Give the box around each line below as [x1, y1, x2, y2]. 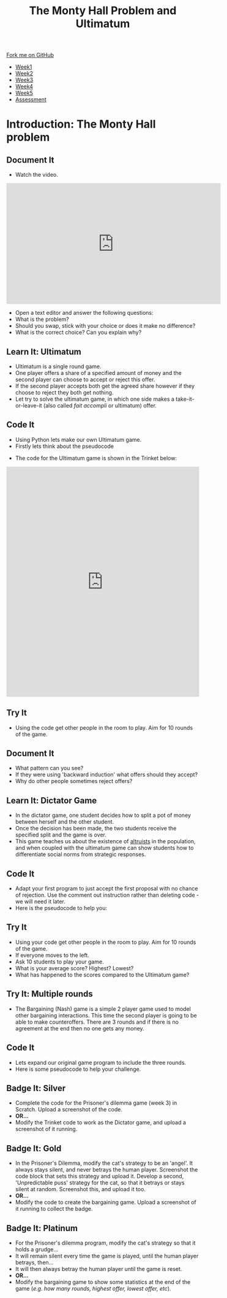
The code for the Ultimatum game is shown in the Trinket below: [15, 454, 177, 462]
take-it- [175, 395, 195, 403]
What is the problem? [15, 315, 69, 323]
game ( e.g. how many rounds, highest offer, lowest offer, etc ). [15, 1284, 171, 1292]
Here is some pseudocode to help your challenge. [15, 1065, 141, 1073]
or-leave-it [15, 402, 42, 409]
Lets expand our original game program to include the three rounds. [15, 1059, 187, 1066]
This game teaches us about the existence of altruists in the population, [15, 838, 196, 845]
